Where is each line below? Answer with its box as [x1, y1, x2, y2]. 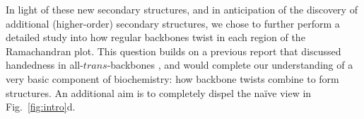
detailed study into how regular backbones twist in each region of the [6, 30, 305, 45]
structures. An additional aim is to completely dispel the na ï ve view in [6, 85, 312, 100]
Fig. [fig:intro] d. [6, 99, 76, 114]
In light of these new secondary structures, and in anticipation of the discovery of [6, 2, 358, 16]
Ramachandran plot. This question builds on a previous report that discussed [6, 43, 341, 58]
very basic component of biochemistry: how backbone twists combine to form [6, 71, 339, 86]
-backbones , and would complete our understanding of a [107, 57, 353, 72]
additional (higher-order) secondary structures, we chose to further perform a [6, 16, 340, 30]
